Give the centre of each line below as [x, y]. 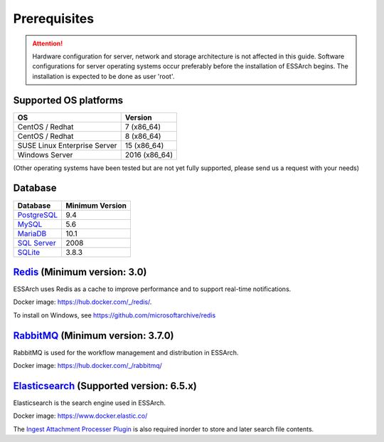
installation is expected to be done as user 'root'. [103, 76]
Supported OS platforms [68, 100]
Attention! [48, 43]
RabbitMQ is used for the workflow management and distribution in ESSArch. [126, 352]
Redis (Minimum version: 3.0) [80, 272]
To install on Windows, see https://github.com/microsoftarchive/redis [114, 315]
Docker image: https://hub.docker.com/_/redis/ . [82, 302]
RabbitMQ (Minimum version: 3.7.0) [94, 336]
